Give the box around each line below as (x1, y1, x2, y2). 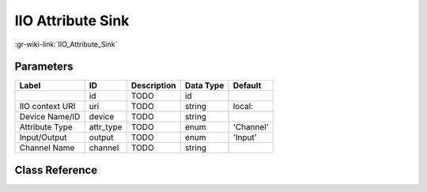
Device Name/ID (19, 111, 81, 122)
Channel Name (19, 142, 75, 153)
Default (232, 80, 262, 91)
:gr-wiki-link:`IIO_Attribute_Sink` (14, 40, 118, 49)
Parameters (14, 60, 74, 73)
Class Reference (14, 163, 98, 177)
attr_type (89, 122, 123, 133)
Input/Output (19, 132, 67, 143)
